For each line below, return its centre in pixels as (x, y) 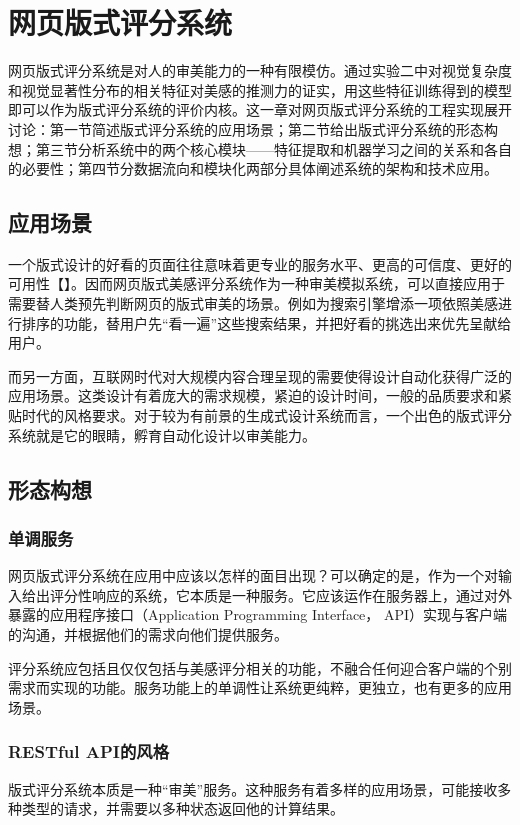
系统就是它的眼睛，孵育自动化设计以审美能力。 (162, 434)
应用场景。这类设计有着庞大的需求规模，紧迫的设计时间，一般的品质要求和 (253, 395)
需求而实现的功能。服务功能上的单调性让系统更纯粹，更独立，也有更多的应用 (260, 687)
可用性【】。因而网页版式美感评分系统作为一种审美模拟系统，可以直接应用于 (256, 283)
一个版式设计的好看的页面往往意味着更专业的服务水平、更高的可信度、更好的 (260, 263)
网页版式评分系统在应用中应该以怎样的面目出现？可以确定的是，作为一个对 (253, 575)
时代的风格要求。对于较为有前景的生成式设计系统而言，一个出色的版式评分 (266, 415)
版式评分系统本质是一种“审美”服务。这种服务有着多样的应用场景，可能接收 (253, 788)
